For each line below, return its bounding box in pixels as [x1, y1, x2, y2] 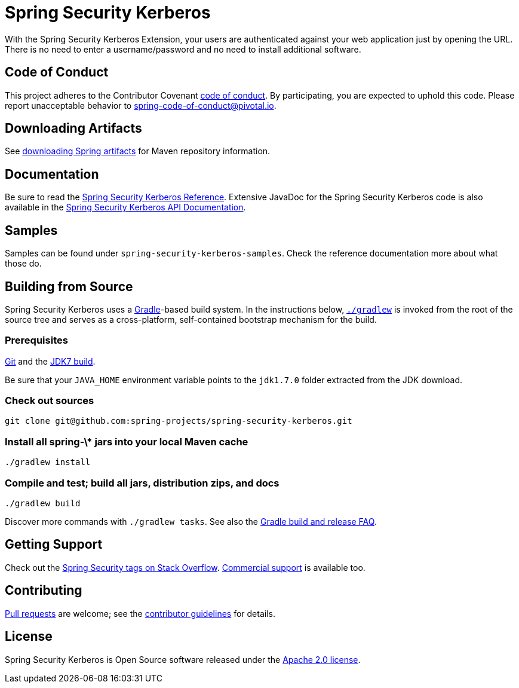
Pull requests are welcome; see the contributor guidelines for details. [5, 608, 275, 619]
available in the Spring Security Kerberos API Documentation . [5, 202, 246, 213]
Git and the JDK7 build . [5, 356, 96, 366]
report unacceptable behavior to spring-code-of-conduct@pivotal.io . [5, 100, 277, 111]
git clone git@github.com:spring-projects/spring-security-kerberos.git [5, 416, 352, 426]
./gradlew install [5, 457, 91, 467]
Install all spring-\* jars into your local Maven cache [5, 435, 248, 448]
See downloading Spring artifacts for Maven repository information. [5, 146, 271, 157]
